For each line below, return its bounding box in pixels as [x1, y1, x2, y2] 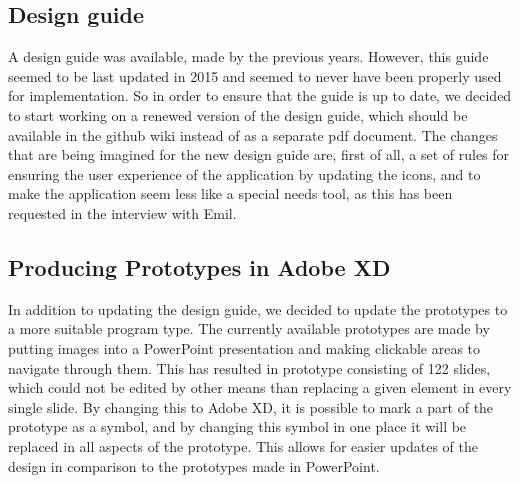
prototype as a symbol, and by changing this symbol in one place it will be [8, 416, 467, 437]
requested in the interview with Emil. [8, 202, 237, 223]
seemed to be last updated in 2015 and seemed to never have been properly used [8, 65, 502, 86]
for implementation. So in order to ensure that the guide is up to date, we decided [8, 85, 512, 106]
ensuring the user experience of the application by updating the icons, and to [8, 163, 481, 184]
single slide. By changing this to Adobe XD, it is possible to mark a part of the [8, 396, 494, 417]
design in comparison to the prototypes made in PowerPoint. [8, 455, 380, 476]
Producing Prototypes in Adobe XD [8, 251, 391, 282]
